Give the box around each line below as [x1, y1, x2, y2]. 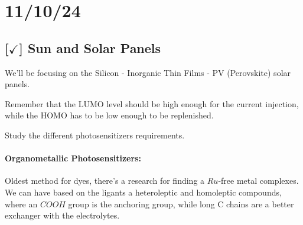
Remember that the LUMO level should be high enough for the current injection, [5, 97, 299, 110]
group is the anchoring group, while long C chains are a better [68, 197, 294, 210]
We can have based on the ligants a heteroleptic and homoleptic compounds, [5, 186, 282, 198]
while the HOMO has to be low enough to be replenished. [5, 109, 214, 121]
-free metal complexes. [218, 174, 299, 187]
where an [5, 197, 38, 210]
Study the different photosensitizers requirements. [5, 128, 185, 141]
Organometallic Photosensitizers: [5, 152, 141, 164]
